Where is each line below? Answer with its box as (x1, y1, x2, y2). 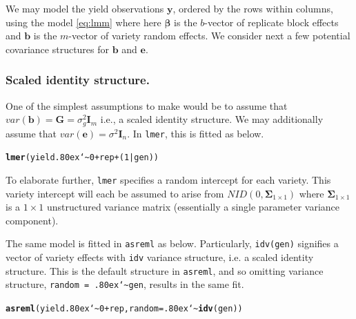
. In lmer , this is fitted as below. (127, 126, 264, 140)
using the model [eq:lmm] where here (6, 14, 161, 29)
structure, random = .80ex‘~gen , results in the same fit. (6, 277, 244, 291)
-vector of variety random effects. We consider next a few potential (68, 28, 350, 43)
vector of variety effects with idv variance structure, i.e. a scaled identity (6, 250, 314, 264)
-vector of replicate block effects (204, 14, 339, 29)
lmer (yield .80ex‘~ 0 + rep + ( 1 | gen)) (6, 153, 159, 163)
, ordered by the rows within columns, (172, 1, 333, 15)
